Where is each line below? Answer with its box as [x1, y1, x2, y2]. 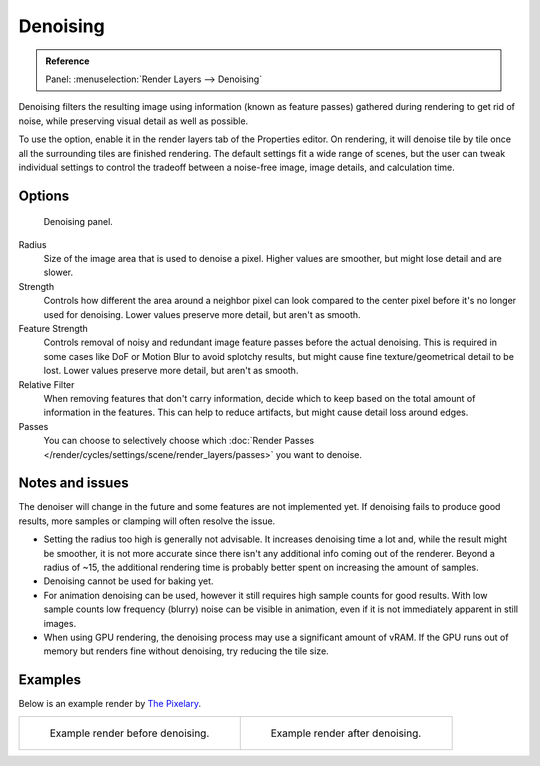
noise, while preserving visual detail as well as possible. [18, 115, 249, 127]
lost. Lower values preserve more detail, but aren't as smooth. [43, 365, 299, 377]
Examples [18, 671, 82, 689]
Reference [45, 55, 90, 67]
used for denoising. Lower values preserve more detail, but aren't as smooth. [43, 308, 361, 320]
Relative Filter [18, 378, 75, 390]
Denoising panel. [43, 216, 114, 228]
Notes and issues [18, 475, 129, 492]
